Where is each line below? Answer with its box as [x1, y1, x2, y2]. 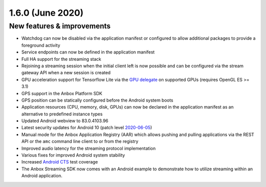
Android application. [21, 173, 63, 179]
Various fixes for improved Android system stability [21, 152, 125, 158]
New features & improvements [9, 22, 111, 30]
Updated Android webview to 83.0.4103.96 [21, 118, 108, 124]
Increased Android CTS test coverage [21, 159, 98, 165]
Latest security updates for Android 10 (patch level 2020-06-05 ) [21, 125, 152, 131]
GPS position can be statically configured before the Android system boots [21, 97, 173, 103]
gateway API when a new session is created [21, 70, 111, 76]
